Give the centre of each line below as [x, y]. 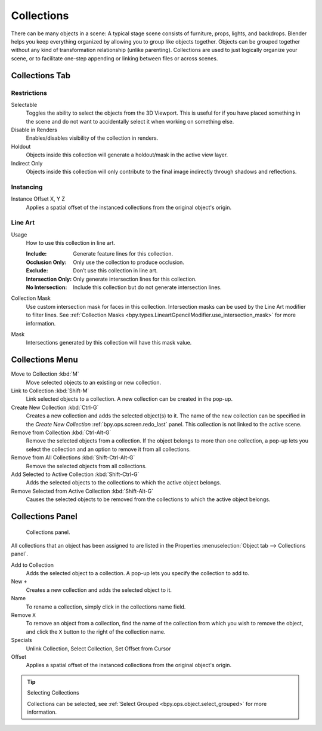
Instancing [27, 187]
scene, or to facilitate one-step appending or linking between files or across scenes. [114, 58]
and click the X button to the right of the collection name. [96, 632]
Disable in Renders [34, 130]
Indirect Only [27, 163]
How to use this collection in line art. [71, 243]
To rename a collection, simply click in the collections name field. [106, 607]
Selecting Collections [53, 693]
